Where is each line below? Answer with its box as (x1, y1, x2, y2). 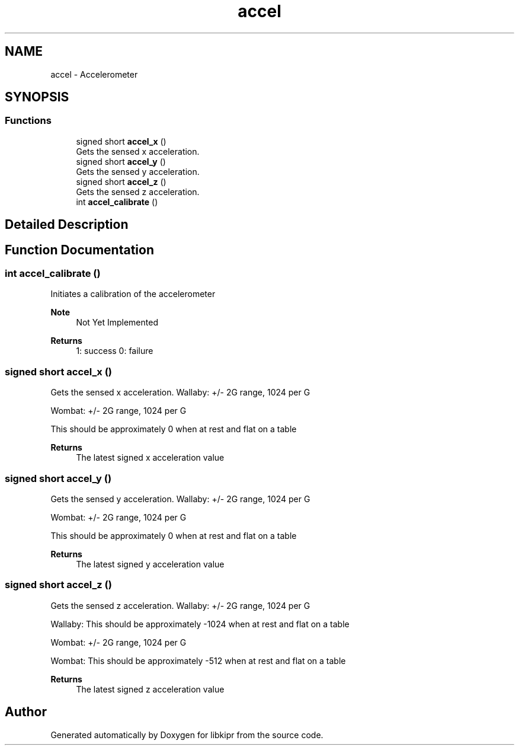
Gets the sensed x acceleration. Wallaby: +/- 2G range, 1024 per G (50, 387, 310, 398)
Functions (5, 114, 52, 127)
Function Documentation (5, 242, 154, 257)
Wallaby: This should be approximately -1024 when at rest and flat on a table (50, 618, 350, 629)
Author (5, 704, 47, 720)
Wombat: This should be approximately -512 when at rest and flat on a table (50, 655, 346, 666)
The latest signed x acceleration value (76, 452, 225, 463)
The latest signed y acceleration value (76, 558, 225, 569)
